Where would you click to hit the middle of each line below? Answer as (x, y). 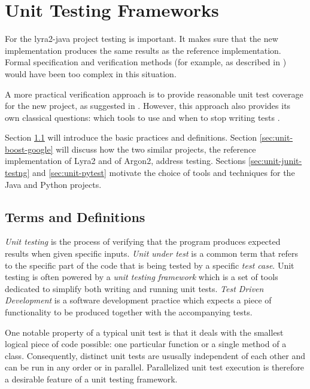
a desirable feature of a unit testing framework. (91, 379)
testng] (17, 173)
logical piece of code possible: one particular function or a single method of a (146, 344)
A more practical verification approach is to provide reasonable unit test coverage (154, 94)
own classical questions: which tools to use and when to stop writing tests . (142, 117)
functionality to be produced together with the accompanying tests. (129, 312)
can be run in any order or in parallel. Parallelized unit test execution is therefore (155, 367)
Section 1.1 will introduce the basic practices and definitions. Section (131, 137)
